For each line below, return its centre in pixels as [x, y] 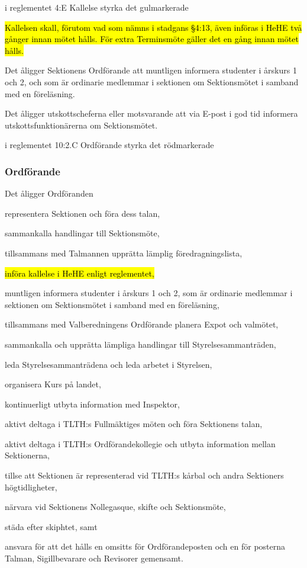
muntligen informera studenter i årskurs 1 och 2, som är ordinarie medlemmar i [149, 293]
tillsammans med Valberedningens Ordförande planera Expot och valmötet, [142, 324]
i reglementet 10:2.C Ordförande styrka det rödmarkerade [109, 145]
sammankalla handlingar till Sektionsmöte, [82, 233]
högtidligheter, [31, 487]
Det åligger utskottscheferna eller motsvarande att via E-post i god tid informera [151, 113]
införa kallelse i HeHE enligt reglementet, [80, 273]
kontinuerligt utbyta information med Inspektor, [92, 404]
